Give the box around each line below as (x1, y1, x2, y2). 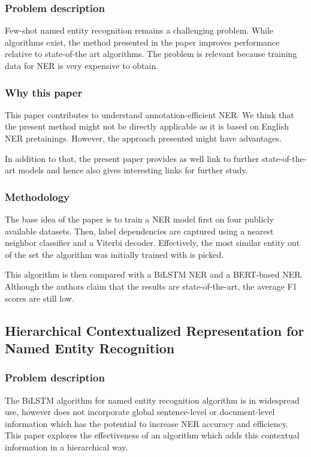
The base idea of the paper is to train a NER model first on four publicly (5, 213, 274, 225)
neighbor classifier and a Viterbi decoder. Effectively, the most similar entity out (5, 236, 300, 249)
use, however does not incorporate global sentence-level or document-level (5, 405, 275, 418)
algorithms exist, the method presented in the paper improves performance (5, 35, 280, 48)
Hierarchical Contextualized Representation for (5, 321, 304, 339)
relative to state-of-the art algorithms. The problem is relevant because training (5, 47, 297, 60)
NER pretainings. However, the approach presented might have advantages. (5, 132, 282, 144)
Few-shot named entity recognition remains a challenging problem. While (5, 24, 274, 37)
